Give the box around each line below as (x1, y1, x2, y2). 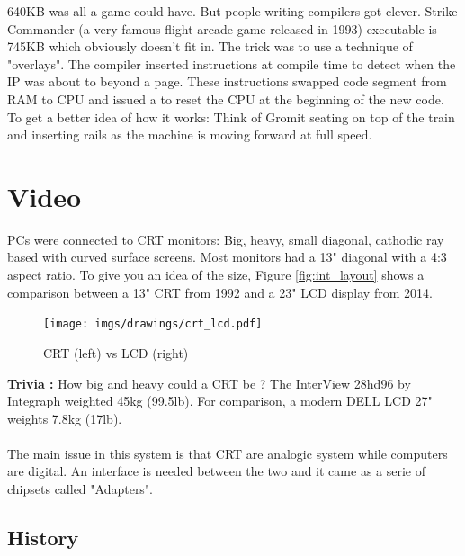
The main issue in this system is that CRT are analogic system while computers (7, 444, 448, 462)
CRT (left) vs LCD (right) (43, 343, 189, 362)
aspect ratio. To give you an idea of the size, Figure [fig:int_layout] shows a (7, 265, 425, 284)
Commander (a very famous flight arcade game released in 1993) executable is (7, 19, 437, 38)
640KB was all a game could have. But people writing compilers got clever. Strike (7, 2, 458, 20)
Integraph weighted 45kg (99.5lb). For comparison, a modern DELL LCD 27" (7, 391, 433, 410)
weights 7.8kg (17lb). (7, 408, 122, 427)
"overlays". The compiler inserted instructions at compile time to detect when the (7, 54, 456, 73)
